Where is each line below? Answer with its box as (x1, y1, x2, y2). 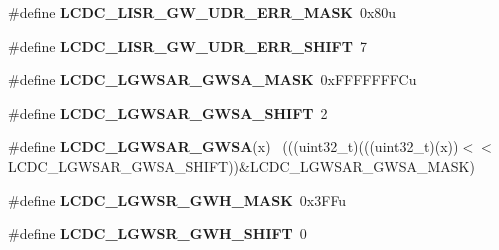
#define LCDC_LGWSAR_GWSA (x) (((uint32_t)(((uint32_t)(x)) (8, 136, 459, 157)
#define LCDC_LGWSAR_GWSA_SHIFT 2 (8, 102, 328, 123)
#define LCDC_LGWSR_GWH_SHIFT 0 (8, 223, 307, 244)
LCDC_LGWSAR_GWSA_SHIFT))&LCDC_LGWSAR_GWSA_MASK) (8, 155, 475, 176)
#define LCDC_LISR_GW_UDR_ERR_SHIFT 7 (8, 35, 367, 56)
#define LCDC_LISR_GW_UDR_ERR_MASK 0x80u (8, 2, 397, 22)
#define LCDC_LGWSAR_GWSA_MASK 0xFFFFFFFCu (8, 69, 417, 90)
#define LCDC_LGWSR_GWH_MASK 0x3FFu (8, 189, 347, 210)
